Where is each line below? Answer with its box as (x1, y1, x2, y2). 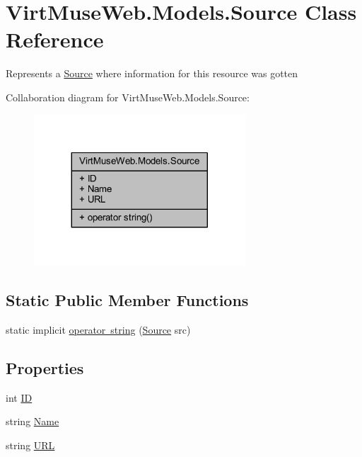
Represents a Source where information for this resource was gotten (6, 66, 298, 81)
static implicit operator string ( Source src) (6, 322, 191, 337)
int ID (6, 390, 33, 405)
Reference (6, 25, 104, 54)
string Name (6, 414, 59, 429)
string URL (6, 437, 55, 452)
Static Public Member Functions (6, 289, 249, 311)
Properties (6, 356, 84, 378)
